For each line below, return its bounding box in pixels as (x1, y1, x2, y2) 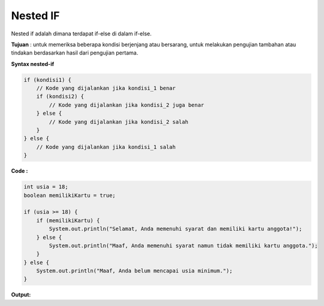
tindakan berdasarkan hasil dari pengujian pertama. (11, 49, 139, 56)
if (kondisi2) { (36, 93, 84, 100)
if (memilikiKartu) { (36, 217, 100, 224)
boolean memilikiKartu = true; (23, 192, 116, 199)
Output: (11, 291, 31, 298)
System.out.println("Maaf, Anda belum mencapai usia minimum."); (36, 268, 233, 274)
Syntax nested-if (11, 60, 55, 67)
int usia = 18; (23, 184, 68, 190)
